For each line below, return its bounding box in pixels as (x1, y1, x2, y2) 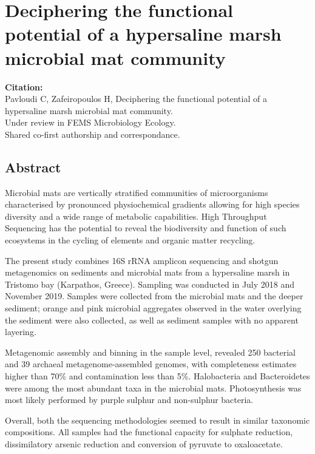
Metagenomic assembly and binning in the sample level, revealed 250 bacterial (5, 345, 296, 358)
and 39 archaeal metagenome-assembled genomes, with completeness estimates (5, 357, 297, 370)
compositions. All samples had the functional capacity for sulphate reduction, (5, 425, 293, 438)
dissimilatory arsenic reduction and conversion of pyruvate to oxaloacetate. (5, 437, 283, 450)
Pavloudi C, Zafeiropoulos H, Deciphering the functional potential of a (5, 92, 267, 105)
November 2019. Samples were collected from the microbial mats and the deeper (5, 290, 303, 302)
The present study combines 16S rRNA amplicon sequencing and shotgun (5, 254, 279, 266)
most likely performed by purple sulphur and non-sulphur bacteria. (5, 393, 254, 406)
